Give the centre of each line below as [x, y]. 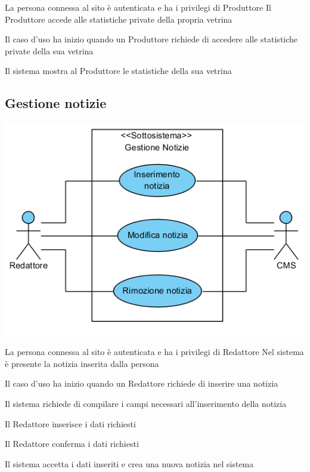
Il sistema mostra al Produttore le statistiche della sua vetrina [118, 71]
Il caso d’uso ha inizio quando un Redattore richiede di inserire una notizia [142, 383]
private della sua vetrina [49, 50]
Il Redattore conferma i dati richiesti [72, 444]
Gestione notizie [56, 103]
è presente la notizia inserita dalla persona [82, 363]
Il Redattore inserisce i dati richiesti [70, 423]
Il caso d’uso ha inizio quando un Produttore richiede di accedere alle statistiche [151, 39]
